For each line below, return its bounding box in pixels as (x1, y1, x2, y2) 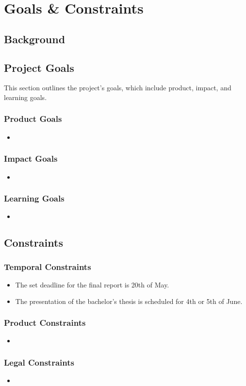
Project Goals (4, 60, 74, 75)
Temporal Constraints (4, 260, 91, 272)
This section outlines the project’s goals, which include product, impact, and (4, 83, 231, 93)
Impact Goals (4, 152, 58, 165)
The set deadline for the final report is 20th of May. (15, 279, 169, 289)
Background (4, 31, 66, 46)
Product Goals (4, 113, 62, 125)
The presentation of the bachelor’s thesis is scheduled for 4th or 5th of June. (15, 296, 243, 306)
